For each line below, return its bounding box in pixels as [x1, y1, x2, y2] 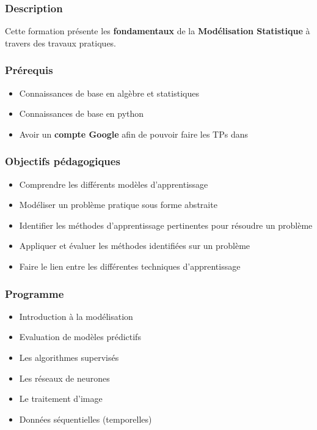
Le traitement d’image [19, 392, 103, 405]
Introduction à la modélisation [19, 310, 133, 322]
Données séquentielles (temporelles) [19, 412, 152, 425]
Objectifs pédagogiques [5, 154, 120, 169]
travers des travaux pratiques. [5, 36, 116, 49]
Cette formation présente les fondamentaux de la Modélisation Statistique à [5, 24, 310, 37]
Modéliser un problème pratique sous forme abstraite [19, 198, 217, 211]
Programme [5, 286, 64, 301]
